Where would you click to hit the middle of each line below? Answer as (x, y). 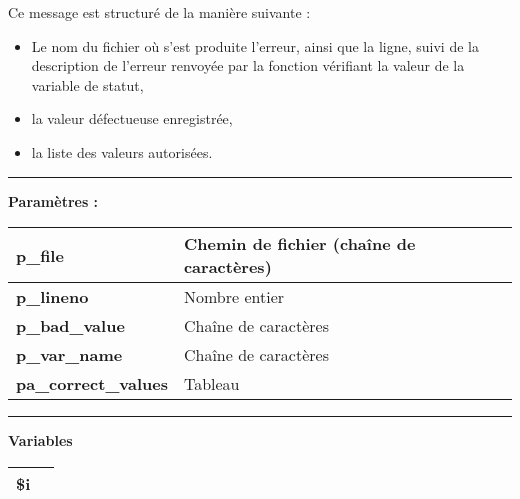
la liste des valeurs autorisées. (122, 151)
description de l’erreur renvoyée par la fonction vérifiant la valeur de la (248, 65)
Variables (40, 440)
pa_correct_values (92, 384)
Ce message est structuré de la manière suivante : (159, 12)
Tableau (211, 384)
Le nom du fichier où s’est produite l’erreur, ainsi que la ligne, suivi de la (255, 45)
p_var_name (69, 355)
